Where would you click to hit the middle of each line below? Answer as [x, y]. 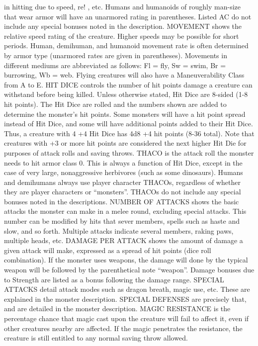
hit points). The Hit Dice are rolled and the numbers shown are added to [115, 104]
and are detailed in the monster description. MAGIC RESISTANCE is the [117, 308]
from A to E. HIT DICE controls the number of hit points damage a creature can [128, 84]
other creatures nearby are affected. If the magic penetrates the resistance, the [123, 328]
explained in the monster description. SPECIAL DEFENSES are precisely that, [125, 299]
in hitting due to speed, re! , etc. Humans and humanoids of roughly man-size [123, 6]
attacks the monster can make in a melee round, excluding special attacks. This [125, 211]
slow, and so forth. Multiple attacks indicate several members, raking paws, [119, 230]
